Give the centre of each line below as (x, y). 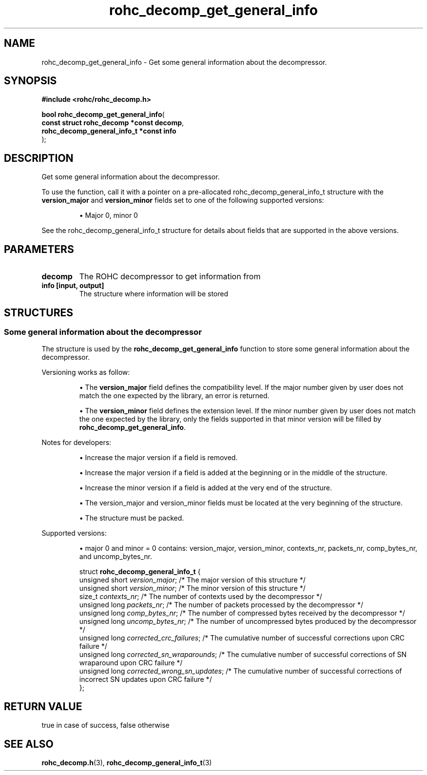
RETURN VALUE (43, 706)
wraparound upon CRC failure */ (131, 663)
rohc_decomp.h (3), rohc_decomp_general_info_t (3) (127, 763)
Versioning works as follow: (86, 372)
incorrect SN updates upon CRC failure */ (146, 679)
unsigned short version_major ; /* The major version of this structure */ (192, 580)
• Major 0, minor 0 (108, 215)
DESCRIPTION (39, 158)
